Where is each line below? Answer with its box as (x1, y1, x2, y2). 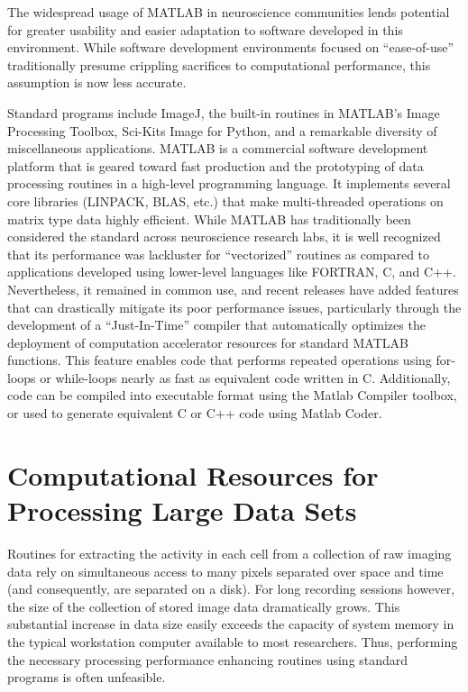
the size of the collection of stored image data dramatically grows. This (7, 596, 400, 615)
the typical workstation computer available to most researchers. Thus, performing (7, 632, 458, 651)
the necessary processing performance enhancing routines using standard (7, 650, 408, 669)
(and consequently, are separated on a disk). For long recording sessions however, (7, 579, 455, 598)
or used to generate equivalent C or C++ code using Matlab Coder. (7, 404, 382, 423)
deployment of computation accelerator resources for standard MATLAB (7, 332, 408, 351)
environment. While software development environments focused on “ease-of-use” (7, 38, 454, 57)
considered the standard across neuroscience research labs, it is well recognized (7, 227, 441, 246)
